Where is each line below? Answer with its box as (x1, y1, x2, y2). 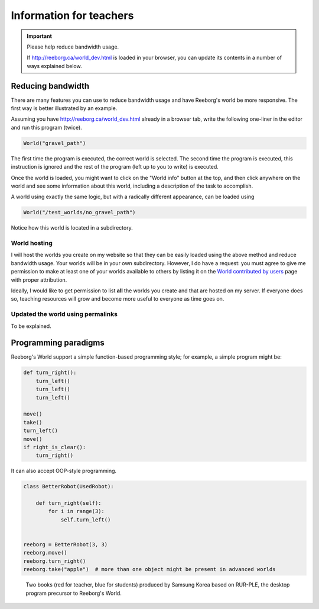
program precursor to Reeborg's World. (25, 589, 122, 597)
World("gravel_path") (23, 140, 86, 146)
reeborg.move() (23, 549, 67, 556)
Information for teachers (11, 9, 134, 22)
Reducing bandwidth (11, 80, 90, 91)
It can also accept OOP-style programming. (11, 468, 117, 475)
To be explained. (11, 323, 51, 330)
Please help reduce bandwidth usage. (27, 43, 119, 50)
